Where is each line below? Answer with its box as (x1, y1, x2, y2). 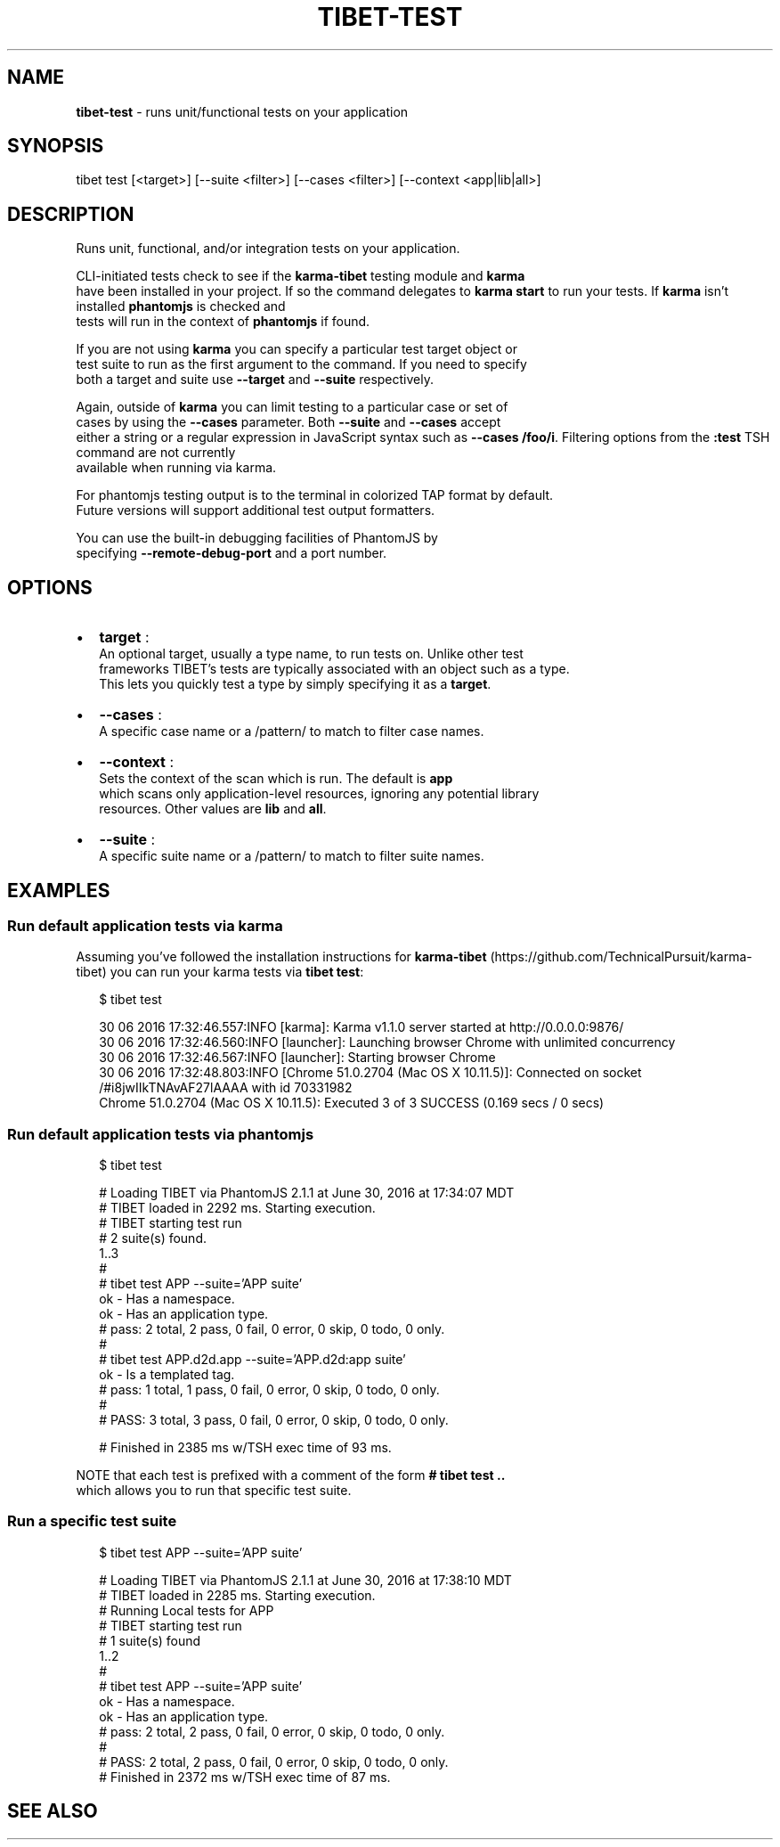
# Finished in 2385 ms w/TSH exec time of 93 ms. (99, 1440, 392, 1456)
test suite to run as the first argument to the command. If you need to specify (76, 356, 527, 372)
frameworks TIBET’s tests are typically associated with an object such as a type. (99, 661, 570, 677)
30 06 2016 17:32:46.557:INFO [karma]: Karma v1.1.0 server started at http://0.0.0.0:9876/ (99, 1019, 624, 1035)
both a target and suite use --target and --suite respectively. (76, 372, 434, 388)
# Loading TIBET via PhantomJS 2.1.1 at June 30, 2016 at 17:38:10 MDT (99, 1572, 512, 1588)
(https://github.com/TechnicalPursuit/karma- (490, 949, 752, 965)
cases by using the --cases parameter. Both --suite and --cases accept (76, 414, 501, 430)
